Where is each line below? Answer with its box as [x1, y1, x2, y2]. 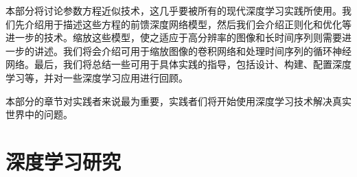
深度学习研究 [5, 147, 122, 175]
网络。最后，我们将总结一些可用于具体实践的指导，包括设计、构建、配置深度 [5, 57, 352, 71]
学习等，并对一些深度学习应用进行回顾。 [5, 70, 188, 84]
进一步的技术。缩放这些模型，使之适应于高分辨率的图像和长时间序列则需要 [5, 30, 342, 45]
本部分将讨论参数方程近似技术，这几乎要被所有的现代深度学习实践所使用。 [5, 3, 342, 17]
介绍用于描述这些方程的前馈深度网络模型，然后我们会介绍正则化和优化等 [24, 16, 352, 31]
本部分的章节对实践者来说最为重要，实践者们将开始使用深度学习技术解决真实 [5, 93, 352, 108]
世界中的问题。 [5, 107, 73, 121]
